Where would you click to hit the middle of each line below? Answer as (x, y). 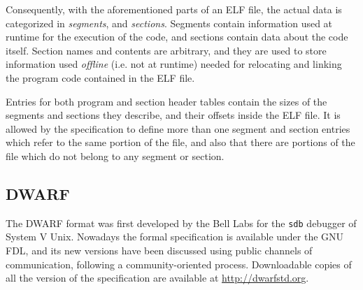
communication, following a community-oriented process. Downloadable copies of (179, 264)
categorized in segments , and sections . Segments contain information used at (169, 23)
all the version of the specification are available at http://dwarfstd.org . (157, 278)
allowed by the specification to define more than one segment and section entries (178, 128)
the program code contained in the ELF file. (100, 77)
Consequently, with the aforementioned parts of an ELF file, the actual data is (174, 9)
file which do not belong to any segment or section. (115, 155)
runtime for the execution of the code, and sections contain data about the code (177, 37)
